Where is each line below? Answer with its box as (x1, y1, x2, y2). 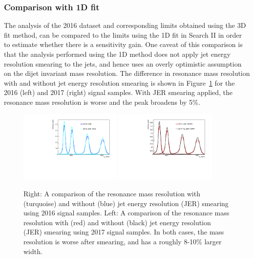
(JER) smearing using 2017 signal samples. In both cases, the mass (23, 227, 224, 237)
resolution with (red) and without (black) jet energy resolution (23, 217, 211, 227)
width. (23, 246, 42, 256)
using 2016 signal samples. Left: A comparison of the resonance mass (23, 208, 230, 218)
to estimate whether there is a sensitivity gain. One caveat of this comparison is (4, 39, 243, 49)
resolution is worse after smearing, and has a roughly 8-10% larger (23, 236, 222, 246)
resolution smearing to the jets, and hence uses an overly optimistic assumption (4, 58, 242, 69)
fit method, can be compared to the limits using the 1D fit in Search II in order (4, 29, 242, 40)
